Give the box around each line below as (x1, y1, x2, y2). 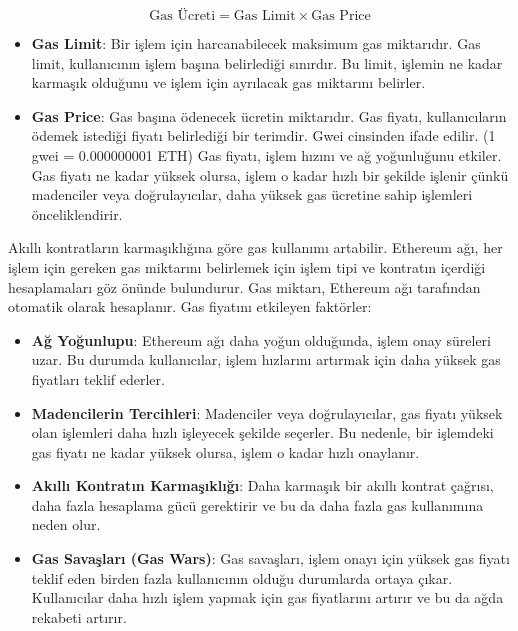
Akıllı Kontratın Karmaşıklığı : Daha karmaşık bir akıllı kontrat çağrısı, (31, 475, 494, 496)
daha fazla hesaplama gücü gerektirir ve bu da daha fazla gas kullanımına (31, 494, 484, 515)
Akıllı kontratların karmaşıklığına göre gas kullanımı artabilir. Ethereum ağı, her (8, 237, 503, 258)
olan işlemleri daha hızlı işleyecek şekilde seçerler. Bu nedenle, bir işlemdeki (31, 422, 494, 443)
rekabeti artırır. (31, 606, 127, 627)
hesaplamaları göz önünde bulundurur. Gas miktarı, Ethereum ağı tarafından (8, 276, 481, 297)
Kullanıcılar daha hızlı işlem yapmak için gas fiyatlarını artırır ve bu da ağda (31, 587, 504, 608)
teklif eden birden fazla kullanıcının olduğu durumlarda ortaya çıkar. (31, 567, 453, 588)
